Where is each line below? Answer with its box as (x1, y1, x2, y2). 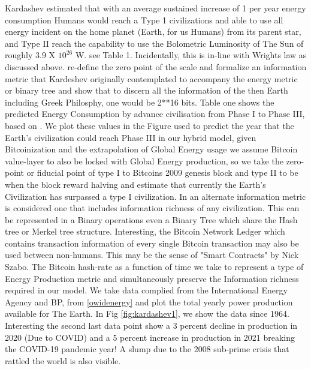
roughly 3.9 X (5, 49, 56, 61)
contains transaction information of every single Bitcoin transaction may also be (5, 236, 299, 249)
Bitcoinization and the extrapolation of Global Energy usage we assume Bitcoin (5, 143, 298, 155)
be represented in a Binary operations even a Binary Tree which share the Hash (5, 213, 298, 226)
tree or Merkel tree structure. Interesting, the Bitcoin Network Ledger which (5, 225, 285, 238)
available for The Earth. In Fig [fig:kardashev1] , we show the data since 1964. (5, 307, 289, 320)
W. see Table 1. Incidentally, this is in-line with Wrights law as (75, 49, 307, 61)
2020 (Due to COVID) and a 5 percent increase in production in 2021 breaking (5, 331, 295, 343)
